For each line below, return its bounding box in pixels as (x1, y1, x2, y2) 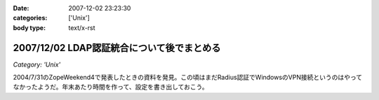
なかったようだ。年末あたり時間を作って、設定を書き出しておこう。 (13, 83, 208, 91)
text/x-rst (68, 23, 95, 31)
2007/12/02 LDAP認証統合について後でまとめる (13, 42, 221, 54)
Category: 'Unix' (13, 60, 61, 69)
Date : (13, 4, 29, 12)
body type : (13, 23, 46, 31)
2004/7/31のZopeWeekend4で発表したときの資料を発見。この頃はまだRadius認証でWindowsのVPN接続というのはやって (13, 73, 363, 82)
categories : (13, 14, 48, 22)
